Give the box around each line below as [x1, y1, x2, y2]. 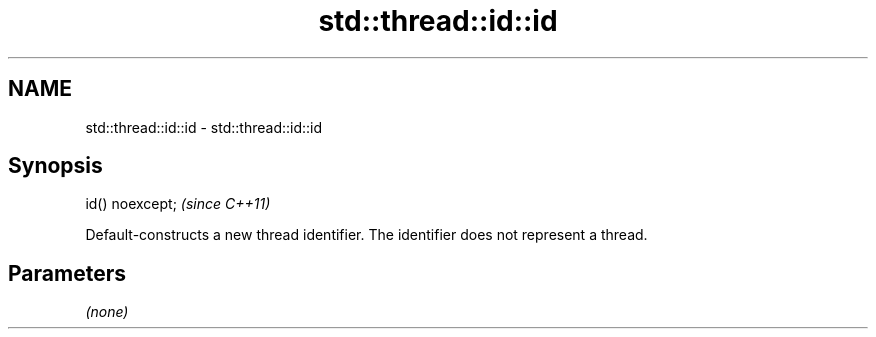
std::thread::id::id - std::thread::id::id [85, 118, 323, 136]
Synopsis [8, 153, 103, 179]
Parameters [8, 260, 126, 286]
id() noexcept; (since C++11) [85, 195, 271, 213]
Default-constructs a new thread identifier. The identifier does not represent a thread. [85, 226, 648, 244]
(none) [85, 303, 129, 321]
